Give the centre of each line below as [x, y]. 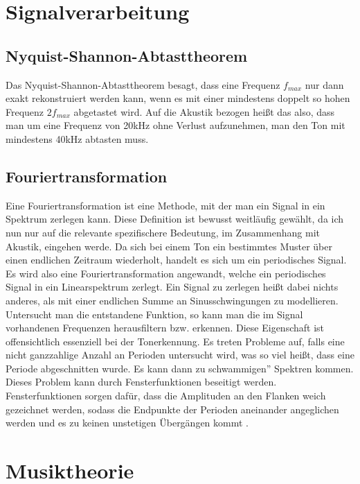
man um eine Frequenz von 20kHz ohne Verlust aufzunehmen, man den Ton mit [175, 125]
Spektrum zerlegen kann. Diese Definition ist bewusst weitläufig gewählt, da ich [175, 219]
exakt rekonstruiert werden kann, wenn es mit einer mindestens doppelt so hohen [178, 98]
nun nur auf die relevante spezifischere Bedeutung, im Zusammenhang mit [163, 232]
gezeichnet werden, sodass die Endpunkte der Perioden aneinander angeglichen [172, 409]
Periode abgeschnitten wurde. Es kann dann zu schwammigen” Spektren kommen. [180, 368]
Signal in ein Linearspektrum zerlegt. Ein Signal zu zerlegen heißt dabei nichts [172, 287]
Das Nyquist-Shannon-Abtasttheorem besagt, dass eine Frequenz [143, 84]
